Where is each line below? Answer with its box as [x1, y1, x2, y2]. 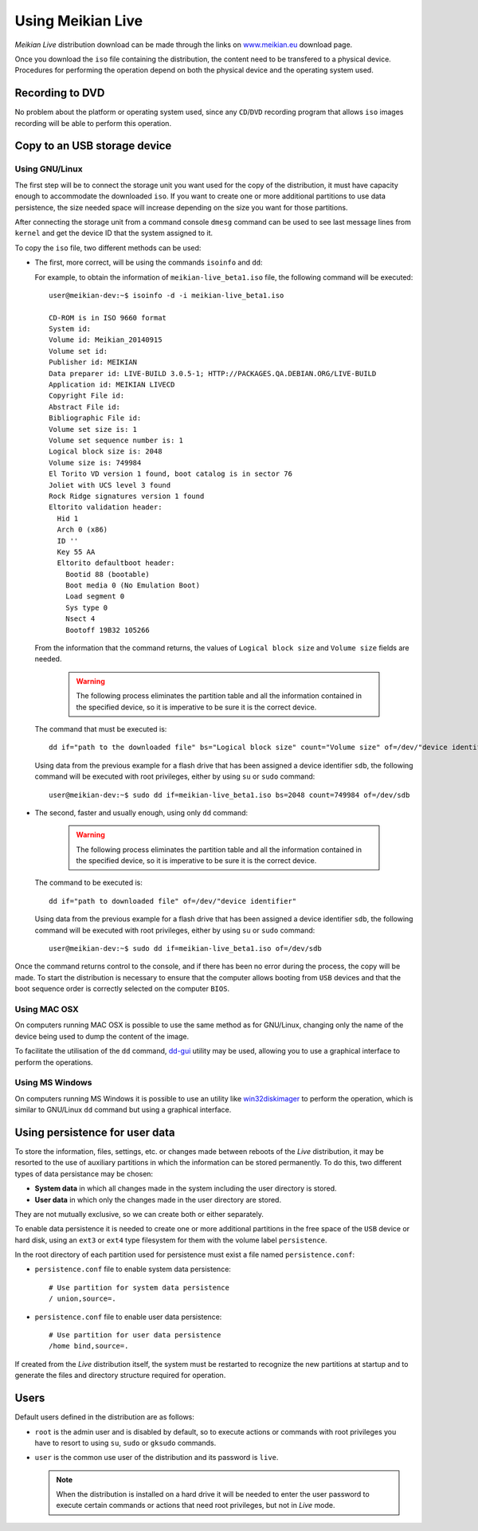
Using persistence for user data [14, 1125, 175, 1139]
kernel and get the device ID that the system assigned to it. [14, 228, 213, 238]
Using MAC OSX [14, 1003, 79, 1015]
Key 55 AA [57, 547, 96, 556]
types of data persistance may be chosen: [14, 1168, 154, 1179]
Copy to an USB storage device [14, 139, 172, 153]
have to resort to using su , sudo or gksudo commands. [34, 1438, 217, 1447]
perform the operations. [14, 1057, 93, 1067]
